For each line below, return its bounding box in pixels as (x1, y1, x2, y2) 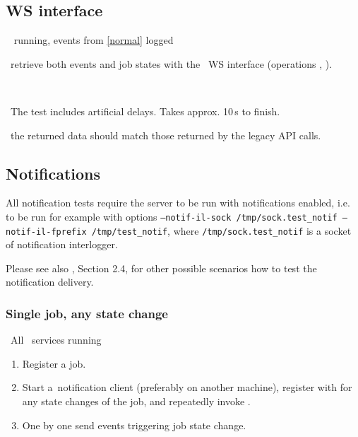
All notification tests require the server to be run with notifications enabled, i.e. (6, 195, 350, 210)
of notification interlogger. (6, 237, 118, 252)
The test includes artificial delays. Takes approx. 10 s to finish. (10, 103, 280, 118)
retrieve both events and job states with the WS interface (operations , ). (10, 56, 333, 71)
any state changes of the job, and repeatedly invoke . (22, 394, 251, 409)
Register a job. (22, 356, 86, 371)
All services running (10, 332, 102, 347)
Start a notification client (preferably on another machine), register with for (22, 380, 352, 395)
